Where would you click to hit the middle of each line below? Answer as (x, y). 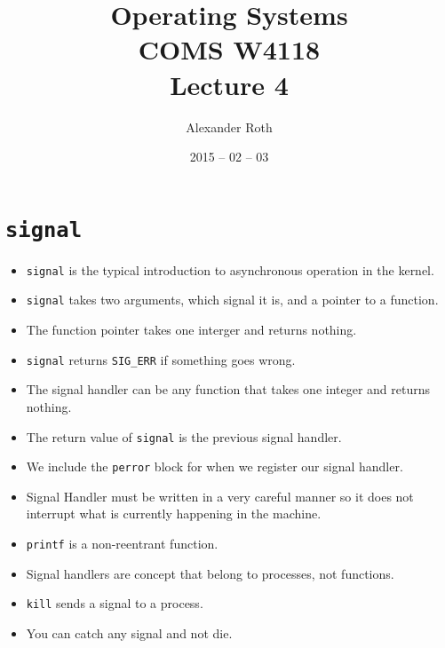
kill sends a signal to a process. (115, 603)
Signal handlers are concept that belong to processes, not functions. (210, 573)
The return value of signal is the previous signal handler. (184, 436)
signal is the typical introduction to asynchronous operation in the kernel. (230, 269)
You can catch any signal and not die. (129, 632)
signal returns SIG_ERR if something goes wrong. (161, 359)
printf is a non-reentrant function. (122, 543)
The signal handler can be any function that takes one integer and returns (228, 389)
